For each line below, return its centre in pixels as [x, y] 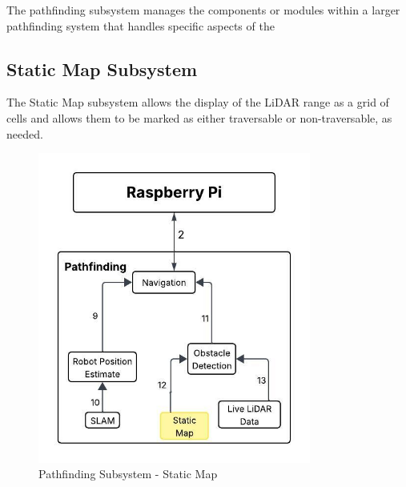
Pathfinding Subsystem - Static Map [128, 474]
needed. [25, 133]
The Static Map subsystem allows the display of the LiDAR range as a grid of [198, 102]
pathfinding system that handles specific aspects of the [141, 25]
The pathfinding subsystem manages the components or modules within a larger [203, 10]
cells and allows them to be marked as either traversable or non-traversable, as [199, 117]
